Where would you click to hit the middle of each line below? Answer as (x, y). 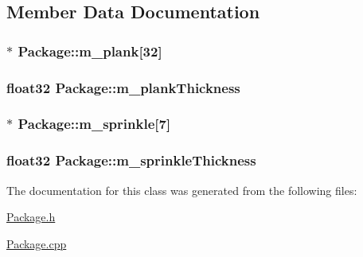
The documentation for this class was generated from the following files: (182, 190)
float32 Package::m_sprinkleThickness (131, 160)
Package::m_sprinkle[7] (94, 124)
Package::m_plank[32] (90, 51)
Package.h (31, 217)
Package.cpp (37, 243)
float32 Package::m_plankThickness (123, 87)
